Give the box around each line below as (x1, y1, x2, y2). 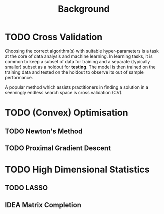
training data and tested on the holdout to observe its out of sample (5, 69, 144, 75)
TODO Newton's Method (5, 127, 83, 135)
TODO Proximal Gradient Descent (5, 144, 111, 152)
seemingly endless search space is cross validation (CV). (5, 89, 123, 95)
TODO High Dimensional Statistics (5, 164, 150, 175)
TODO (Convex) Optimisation (5, 107, 128, 118)
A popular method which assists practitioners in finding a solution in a (5, 84, 149, 90)
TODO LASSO (5, 184, 48, 192)
